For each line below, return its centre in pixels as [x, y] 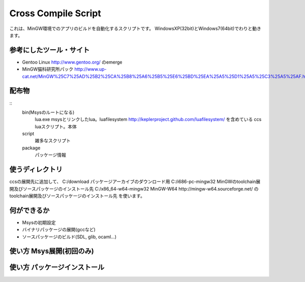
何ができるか [29, 210]
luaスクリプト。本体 [56, 127]
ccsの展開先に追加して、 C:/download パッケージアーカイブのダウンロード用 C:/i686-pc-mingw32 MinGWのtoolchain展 [135, 182]
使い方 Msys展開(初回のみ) [52, 251]
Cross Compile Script [55, 13]
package [31, 148]
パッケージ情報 [50, 155]
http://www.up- [90, 69]
